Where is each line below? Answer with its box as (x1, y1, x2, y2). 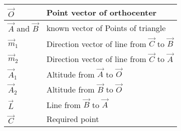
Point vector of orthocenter (46, 6, 157, 18)
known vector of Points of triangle (46, 21, 166, 33)
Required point (46, 113, 99, 125)
